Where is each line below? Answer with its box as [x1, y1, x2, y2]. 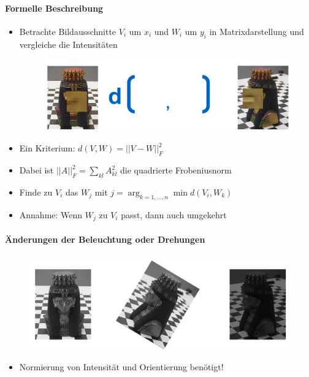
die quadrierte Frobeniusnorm [120, 164, 232, 177]
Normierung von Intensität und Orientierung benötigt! [19, 360, 224, 373]
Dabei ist [19, 164, 54, 177]
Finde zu [19, 186, 53, 198]
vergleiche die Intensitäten [19, 37, 118, 50]
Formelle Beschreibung [5, 1, 104, 14]
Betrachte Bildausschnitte [19, 25, 116, 37]
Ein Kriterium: [19, 142, 75, 154]
